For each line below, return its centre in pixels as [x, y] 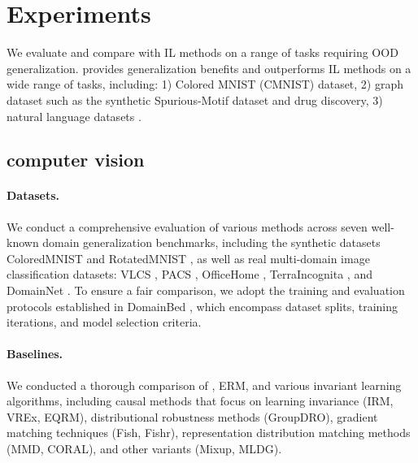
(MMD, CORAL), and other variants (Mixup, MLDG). [144, 448]
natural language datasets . [74, 116]
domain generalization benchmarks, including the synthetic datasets [211, 242]
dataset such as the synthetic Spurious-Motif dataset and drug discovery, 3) [195, 100]
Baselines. [35, 354]
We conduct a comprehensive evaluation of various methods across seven [187, 226]
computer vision [76, 160]
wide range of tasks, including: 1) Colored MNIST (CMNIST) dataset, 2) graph [205, 84]
